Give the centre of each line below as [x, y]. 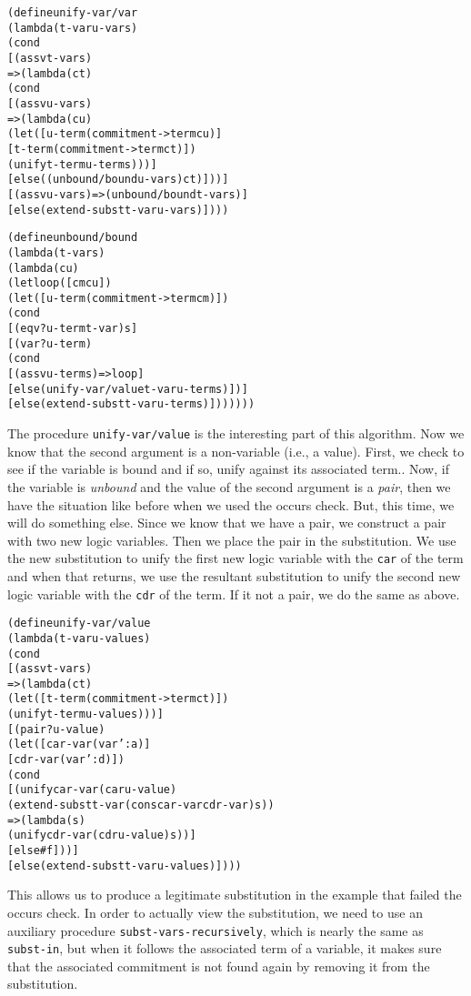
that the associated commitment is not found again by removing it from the [219, 966]
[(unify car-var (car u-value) [92, 790]
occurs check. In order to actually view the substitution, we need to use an [215, 912]
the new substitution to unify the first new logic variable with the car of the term [235, 558]
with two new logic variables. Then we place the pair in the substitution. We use [232, 540]
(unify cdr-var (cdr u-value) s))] [102, 835]
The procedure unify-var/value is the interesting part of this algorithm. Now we [236, 433]
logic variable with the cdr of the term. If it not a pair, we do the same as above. [234, 594]
